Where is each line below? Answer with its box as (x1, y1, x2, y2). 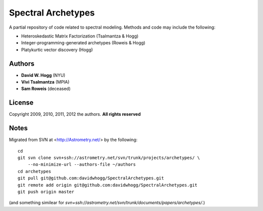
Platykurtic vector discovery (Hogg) (21, 47, 93, 53)
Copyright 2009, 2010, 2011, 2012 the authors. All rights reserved (9, 111, 141, 117)
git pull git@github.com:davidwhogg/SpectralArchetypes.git (18, 176, 164, 181)
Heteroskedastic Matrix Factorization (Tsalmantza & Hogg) (21, 33, 139, 39)
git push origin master (18, 189, 75, 194)
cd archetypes (18, 168, 51, 174)
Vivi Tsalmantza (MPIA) (21, 79, 70, 85)
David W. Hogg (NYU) (21, 72, 66, 78)
